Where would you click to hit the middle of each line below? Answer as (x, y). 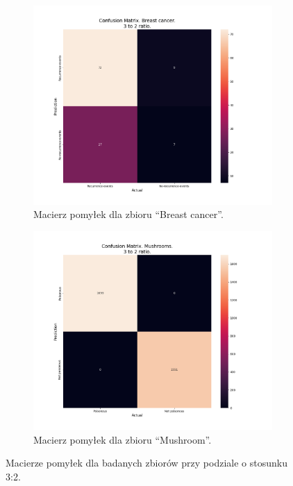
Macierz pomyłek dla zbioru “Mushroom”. (123, 439)
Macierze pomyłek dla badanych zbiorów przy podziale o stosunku (146, 463)
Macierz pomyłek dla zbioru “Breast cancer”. (128, 214)
